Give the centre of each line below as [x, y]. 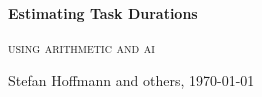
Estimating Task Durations [103, 13]
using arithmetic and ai [81, 46]
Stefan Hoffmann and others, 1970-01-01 [131, 80]
